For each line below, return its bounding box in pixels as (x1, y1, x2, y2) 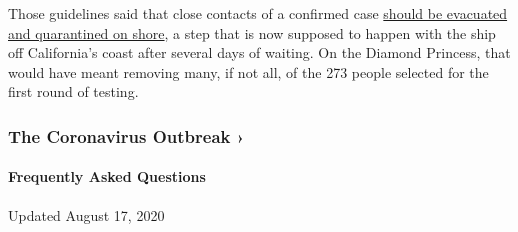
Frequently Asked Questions (8, 166, 206, 187)
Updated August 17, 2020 (8, 204, 165, 225)
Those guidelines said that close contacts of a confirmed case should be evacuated (8, 3, 508, 23)
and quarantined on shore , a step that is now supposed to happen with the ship (8, 22, 496, 43)
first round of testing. (8, 81, 139, 102)
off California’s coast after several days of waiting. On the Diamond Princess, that (8, 42, 511, 63)
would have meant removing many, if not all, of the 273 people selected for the (8, 61, 489, 82)
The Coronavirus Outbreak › (8, 123, 245, 148)
